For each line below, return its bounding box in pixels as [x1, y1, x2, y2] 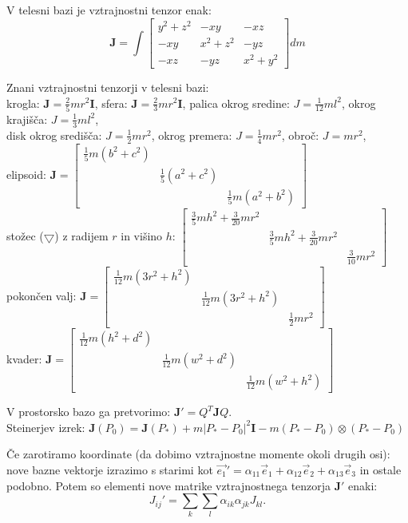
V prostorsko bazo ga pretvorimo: [6, 403, 171, 420]
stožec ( [6, 227, 44, 244]
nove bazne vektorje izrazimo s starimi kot [6, 461, 213, 477]
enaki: [348, 477, 378, 493]
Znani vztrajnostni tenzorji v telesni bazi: [6, 78, 209, 95]
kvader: [6, 351, 42, 367]
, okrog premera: [151, 126, 232, 143]
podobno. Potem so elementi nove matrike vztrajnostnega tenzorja [6, 477, 331, 493]
